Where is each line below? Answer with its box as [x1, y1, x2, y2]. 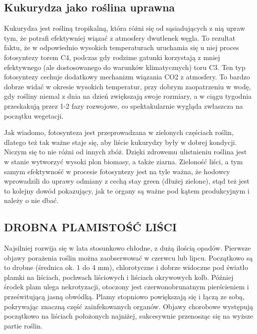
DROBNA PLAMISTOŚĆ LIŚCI [4, 219, 177, 235]
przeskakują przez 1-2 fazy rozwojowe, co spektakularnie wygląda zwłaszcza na [4, 100, 243, 111]
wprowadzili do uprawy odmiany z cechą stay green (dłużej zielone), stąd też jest [4, 176, 250, 186]
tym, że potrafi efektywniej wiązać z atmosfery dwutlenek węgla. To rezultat [4, 32, 236, 43]
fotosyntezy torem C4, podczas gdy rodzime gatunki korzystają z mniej [4, 52, 220, 62]
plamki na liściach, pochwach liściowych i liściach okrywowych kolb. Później [4, 271, 234, 282]
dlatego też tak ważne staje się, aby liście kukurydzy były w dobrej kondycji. [4, 136, 237, 147]
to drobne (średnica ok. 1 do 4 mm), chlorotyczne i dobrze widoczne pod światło [4, 262, 249, 272]
